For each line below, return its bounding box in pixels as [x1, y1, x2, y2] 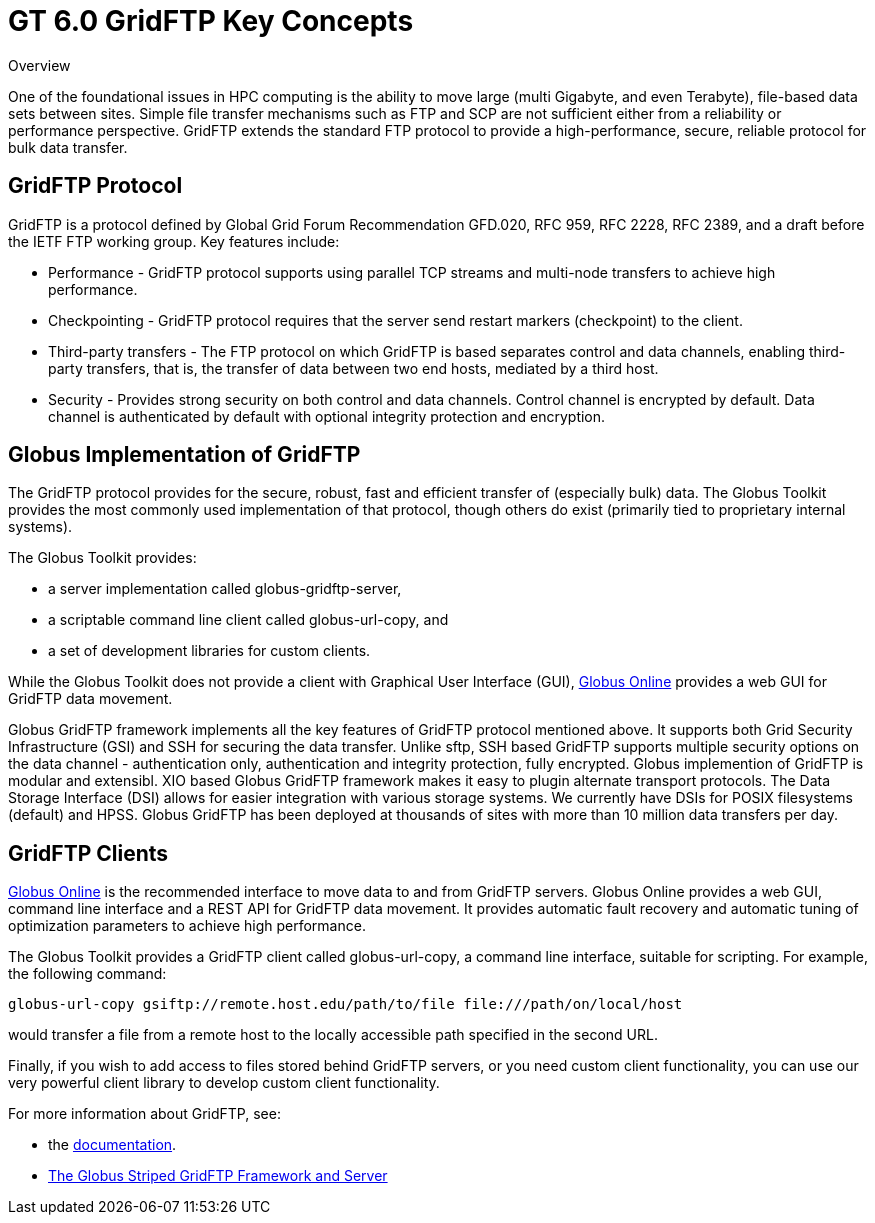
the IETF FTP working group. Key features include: [8, 232, 340, 250]
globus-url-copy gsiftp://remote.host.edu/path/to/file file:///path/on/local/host [8, 996, 683, 1013]
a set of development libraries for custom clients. [48, 642, 371, 660]
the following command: [8, 965, 167, 983]
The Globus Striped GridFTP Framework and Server [48, 1167, 388, 1185]
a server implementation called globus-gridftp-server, [48, 580, 402, 598]
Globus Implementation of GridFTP [8, 442, 361, 468]
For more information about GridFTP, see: [8, 1105, 281, 1123]
